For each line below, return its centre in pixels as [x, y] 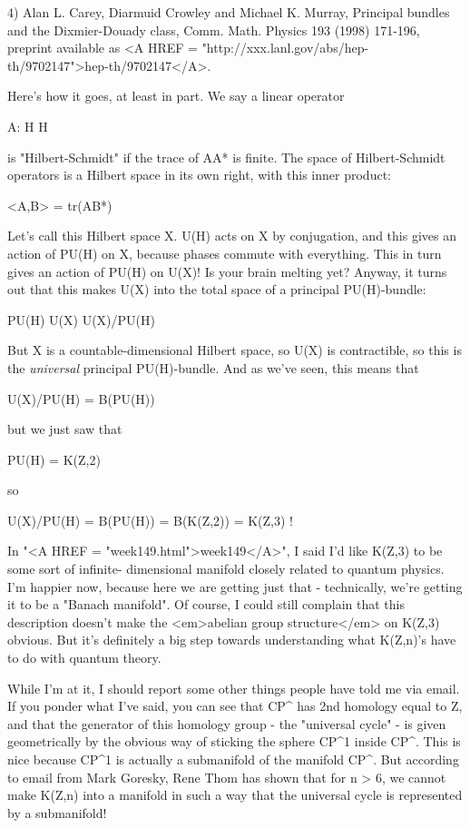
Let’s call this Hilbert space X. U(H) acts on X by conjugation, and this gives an [232, 236]
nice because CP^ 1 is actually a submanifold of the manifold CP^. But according [233, 759]
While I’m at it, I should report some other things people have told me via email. [234, 688]
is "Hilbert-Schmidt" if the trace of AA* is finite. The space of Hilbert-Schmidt [226, 157]
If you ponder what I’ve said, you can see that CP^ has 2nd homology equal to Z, [235, 706]
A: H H [28, 126]
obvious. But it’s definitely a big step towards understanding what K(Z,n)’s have [232, 640]
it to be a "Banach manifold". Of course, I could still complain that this [206, 604]
